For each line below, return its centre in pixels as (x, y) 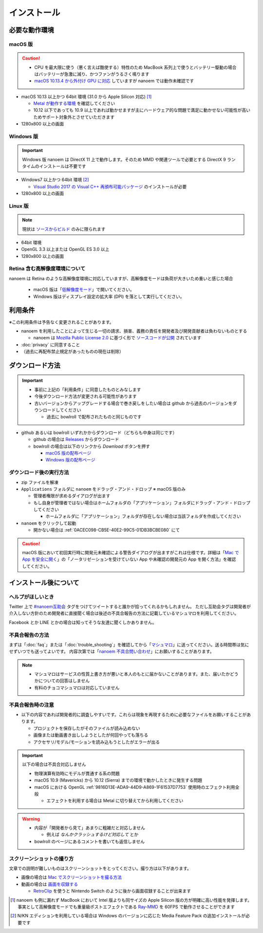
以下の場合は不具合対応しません (54, 765)
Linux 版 (19, 206)
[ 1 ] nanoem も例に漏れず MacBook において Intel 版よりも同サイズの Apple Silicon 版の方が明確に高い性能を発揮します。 (131, 900)
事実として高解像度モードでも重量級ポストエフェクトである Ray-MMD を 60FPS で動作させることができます (126, 907)
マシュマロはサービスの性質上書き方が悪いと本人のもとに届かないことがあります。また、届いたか (132, 674)
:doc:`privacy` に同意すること (51, 345)
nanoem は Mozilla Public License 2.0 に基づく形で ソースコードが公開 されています (117, 338)
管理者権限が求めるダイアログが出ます (72, 496)
